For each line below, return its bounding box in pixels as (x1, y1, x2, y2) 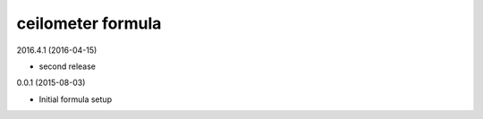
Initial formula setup (38, 94, 112, 105)
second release (38, 61, 97, 72)
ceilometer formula (16, 13, 162, 33)
